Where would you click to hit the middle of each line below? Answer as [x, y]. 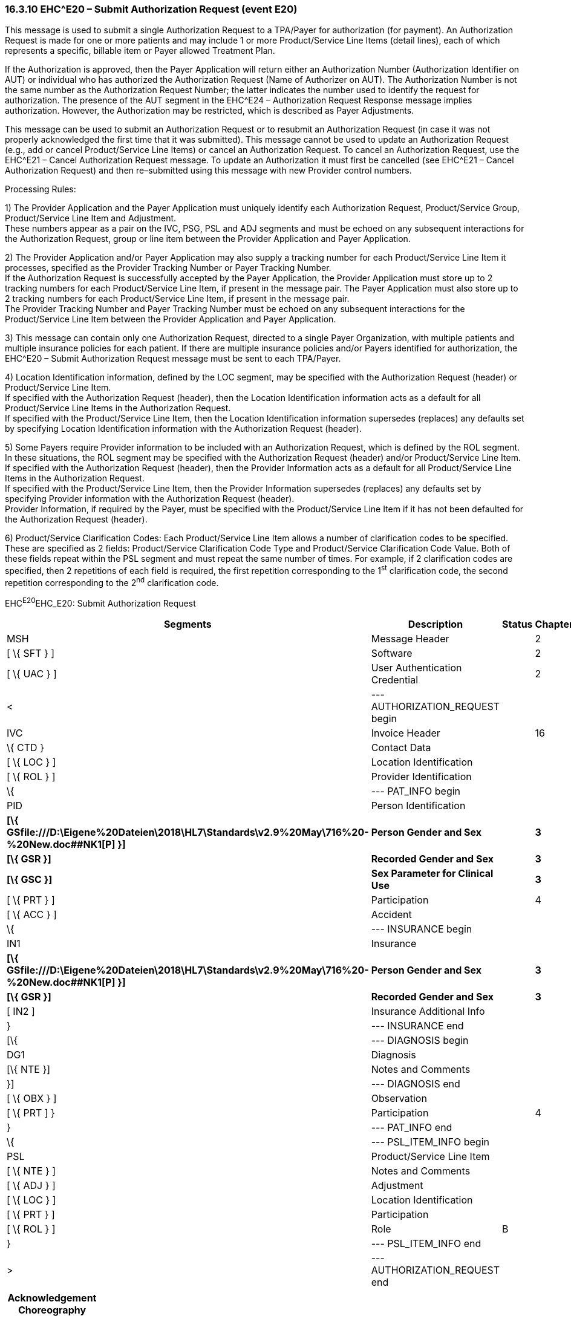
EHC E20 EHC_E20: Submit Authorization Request [100, 602]
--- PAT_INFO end [412, 1128]
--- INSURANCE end [417, 1026]
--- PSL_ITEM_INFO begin [430, 1142]
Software [392, 653]
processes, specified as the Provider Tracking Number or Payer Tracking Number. [168, 268]
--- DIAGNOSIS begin [420, 1041]
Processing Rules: [41, 189]
